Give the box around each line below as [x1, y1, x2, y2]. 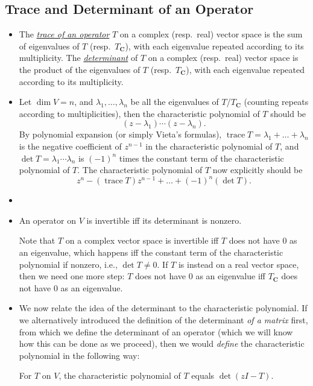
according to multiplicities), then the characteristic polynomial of [19, 107, 260, 119]
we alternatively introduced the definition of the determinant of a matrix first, [19, 313, 308, 326]
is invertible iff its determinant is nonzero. [86, 214, 242, 226]
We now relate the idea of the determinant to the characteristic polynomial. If [19, 302, 308, 314]
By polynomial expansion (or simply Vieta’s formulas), [19, 128, 222, 141]
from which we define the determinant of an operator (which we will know [19, 325, 293, 338]
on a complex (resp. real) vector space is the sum [119, 28, 303, 40]
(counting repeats [244, 95, 309, 108]
